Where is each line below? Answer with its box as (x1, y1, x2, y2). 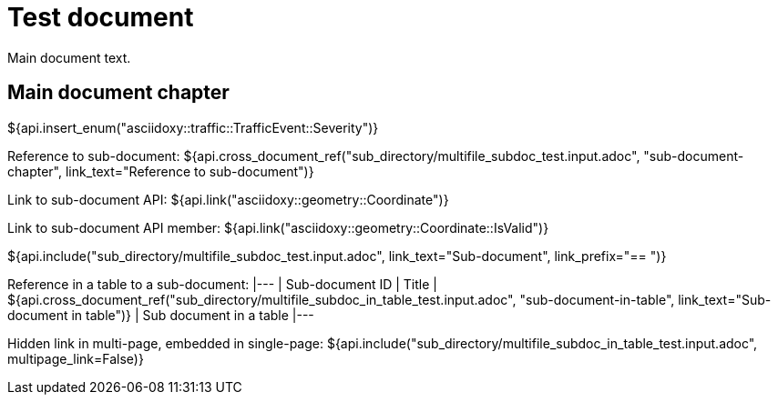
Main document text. (7, 49, 131, 65)
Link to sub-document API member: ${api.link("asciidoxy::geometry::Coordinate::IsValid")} (7, 219, 549, 236)
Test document (7, 2, 194, 33)
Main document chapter (7, 81, 230, 105)
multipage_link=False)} (7, 350, 144, 367)
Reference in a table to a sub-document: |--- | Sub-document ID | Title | (7, 276, 437, 292)
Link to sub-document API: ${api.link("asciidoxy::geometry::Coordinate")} (7, 191, 449, 207)
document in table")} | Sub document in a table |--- (7, 307, 314, 323)
